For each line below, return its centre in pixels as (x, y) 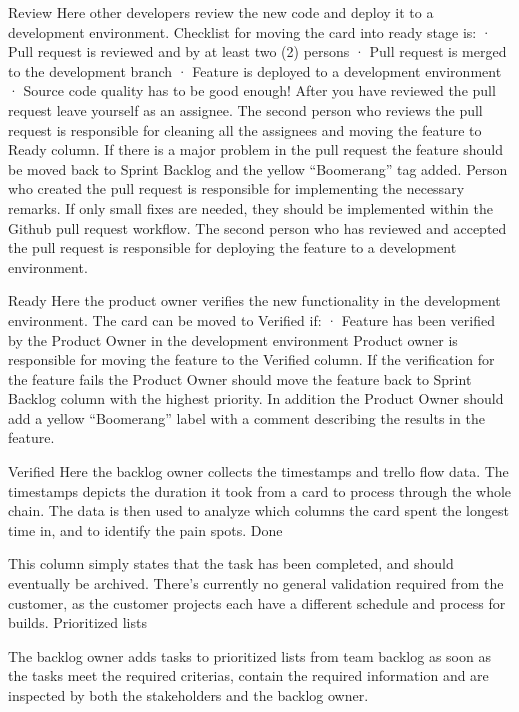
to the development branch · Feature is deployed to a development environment (255, 70)
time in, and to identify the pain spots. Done (145, 529)
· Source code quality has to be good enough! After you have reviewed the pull (252, 90)
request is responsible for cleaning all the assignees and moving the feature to (245, 129)
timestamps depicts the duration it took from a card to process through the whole (260, 490)
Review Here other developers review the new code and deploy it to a (221, 12)
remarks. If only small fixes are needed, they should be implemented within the (250, 207)
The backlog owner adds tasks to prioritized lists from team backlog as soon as (249, 655)
